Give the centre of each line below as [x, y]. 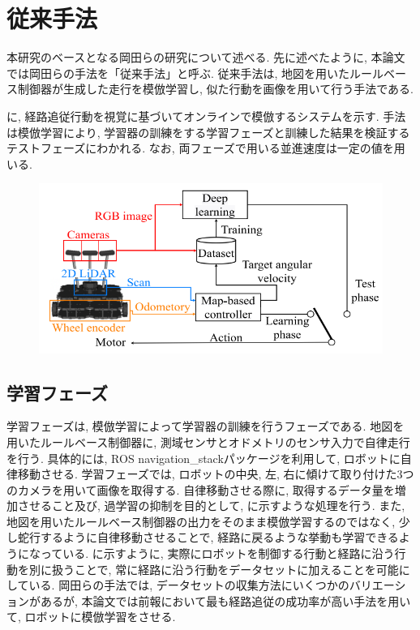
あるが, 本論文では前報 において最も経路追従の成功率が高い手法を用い [225, 600]
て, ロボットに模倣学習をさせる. [91, 617]
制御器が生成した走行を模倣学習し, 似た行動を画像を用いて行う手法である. [215, 89]
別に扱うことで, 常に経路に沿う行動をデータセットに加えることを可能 [214, 569]
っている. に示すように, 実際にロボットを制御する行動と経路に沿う [217, 553]
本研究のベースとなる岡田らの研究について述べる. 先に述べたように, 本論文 [206, 57]
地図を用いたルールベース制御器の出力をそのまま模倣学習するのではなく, [201, 521]
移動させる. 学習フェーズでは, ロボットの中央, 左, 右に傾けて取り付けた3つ [216, 474]
